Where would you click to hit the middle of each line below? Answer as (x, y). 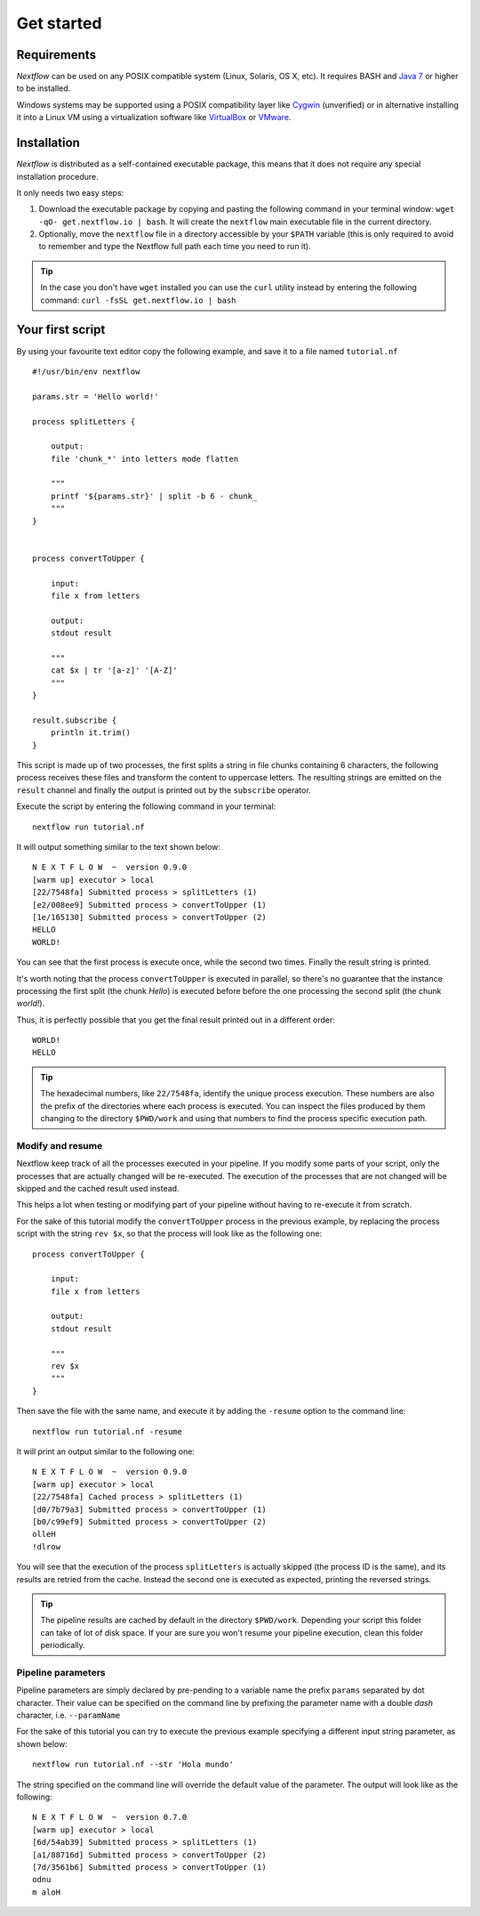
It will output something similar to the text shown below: (119, 847)
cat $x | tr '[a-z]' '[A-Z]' (114, 671)
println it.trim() (91, 733)
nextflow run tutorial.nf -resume (107, 1431)
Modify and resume (60, 1145)
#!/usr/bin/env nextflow (86, 371)
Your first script (61, 330)
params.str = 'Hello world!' (96, 396)
